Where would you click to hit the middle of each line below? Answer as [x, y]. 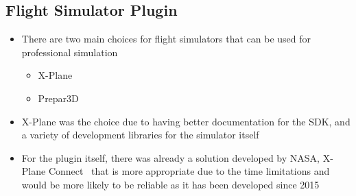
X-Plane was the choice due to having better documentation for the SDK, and [186, 121]
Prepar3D [58, 98]
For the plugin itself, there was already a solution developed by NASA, [170, 157]
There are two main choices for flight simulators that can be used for [166, 39]
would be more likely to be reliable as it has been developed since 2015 [170, 184]
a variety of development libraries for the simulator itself [140, 135]
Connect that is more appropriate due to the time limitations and [189, 171]
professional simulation [70, 52]
